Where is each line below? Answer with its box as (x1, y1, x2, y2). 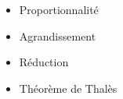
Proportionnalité (19, 2, 99, 17)
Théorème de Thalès (19, 80, 118, 96)
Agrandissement (19, 27, 96, 44)
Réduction (19, 54, 69, 70)
